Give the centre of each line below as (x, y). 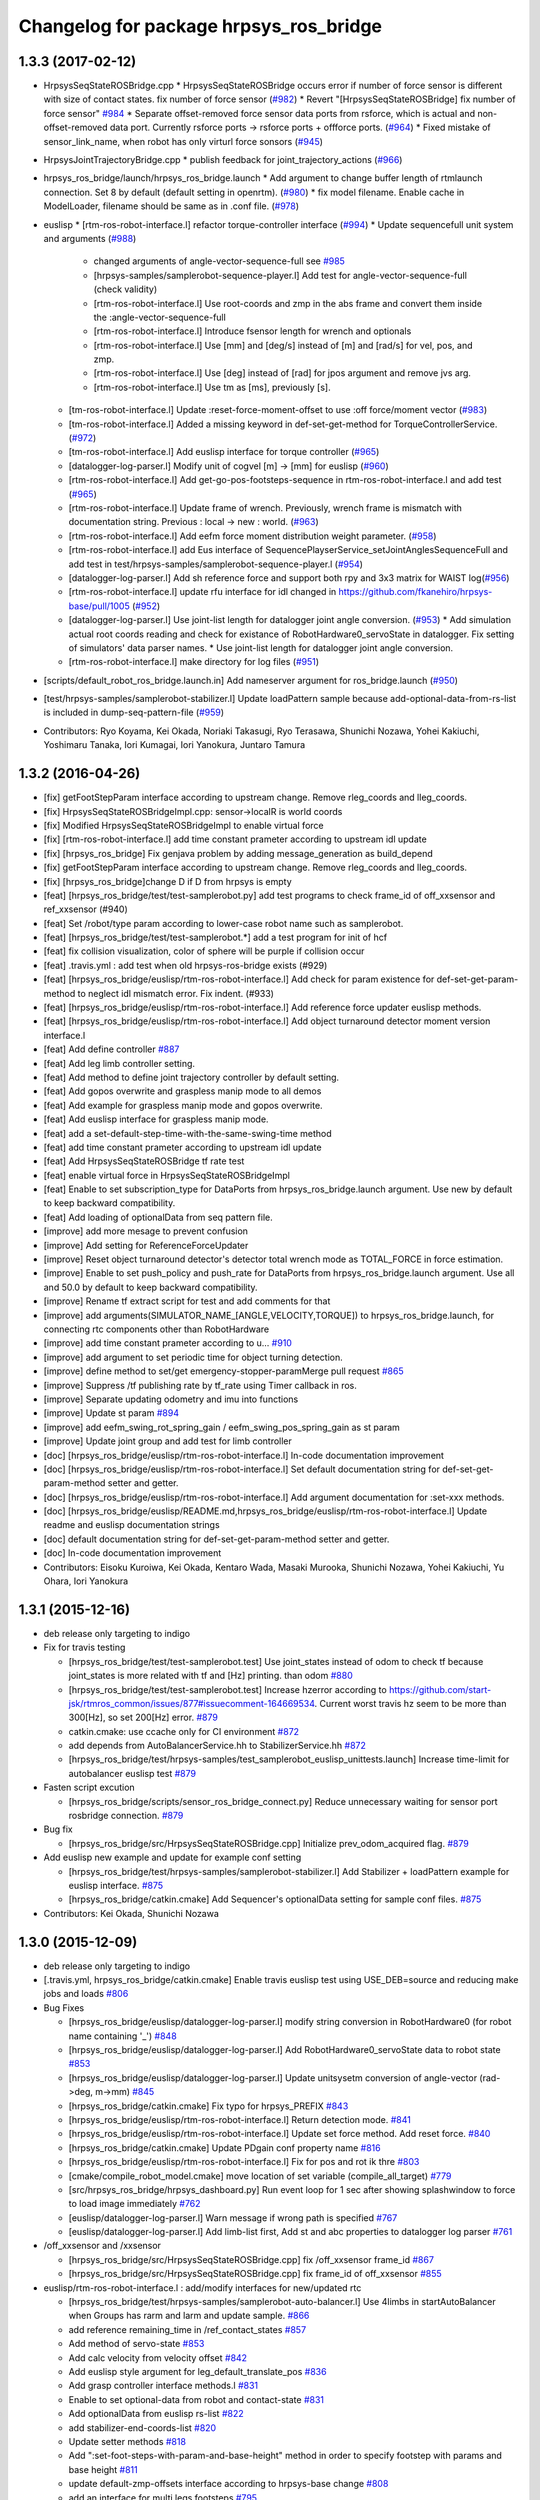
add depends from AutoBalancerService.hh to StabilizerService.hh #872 (217, 1746)
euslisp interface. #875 (116, 1885)
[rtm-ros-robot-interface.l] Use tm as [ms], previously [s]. (212, 387)
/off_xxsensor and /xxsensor (102, 2246)
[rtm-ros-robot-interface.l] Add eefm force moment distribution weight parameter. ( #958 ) (252, 536)
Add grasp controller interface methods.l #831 (163, 2386)
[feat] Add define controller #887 (111, 1049)
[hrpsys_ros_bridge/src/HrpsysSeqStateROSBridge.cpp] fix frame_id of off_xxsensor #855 (255, 2274)
